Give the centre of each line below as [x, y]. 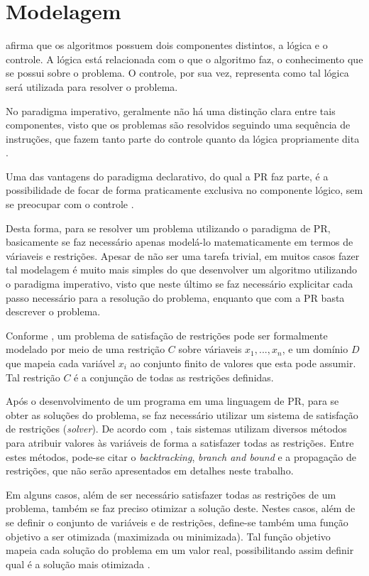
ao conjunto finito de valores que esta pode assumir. [243, 363]
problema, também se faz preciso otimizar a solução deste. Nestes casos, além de [181, 508]
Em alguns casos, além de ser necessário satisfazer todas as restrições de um [171, 494]
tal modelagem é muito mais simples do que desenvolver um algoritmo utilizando [182, 270]
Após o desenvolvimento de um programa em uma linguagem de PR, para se [172, 401]
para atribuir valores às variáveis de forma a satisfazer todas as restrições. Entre [180, 442]
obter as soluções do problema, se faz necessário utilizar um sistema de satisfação [182, 414]
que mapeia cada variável [61, 363]
